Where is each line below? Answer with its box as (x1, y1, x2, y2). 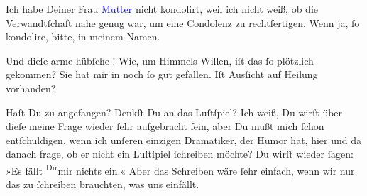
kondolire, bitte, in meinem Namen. (6, 29, 160, 44)
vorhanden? (6, 80, 56, 95)
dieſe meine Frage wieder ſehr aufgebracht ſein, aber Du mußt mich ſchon (6, 119, 324, 134)
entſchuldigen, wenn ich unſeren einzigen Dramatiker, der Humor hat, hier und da (6, 132, 361, 147)
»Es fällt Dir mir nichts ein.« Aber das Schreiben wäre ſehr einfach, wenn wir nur (6, 160, 355, 178)
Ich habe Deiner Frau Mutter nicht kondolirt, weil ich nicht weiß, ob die (6, 1, 319, 16)
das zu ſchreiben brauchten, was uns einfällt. (6, 177, 199, 192)
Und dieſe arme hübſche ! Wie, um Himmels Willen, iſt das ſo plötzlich (6, 53, 314, 67)
